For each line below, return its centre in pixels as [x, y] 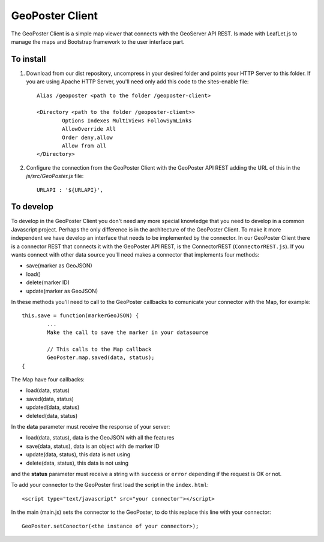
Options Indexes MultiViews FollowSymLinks [127, 121]
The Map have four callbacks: [48, 380]
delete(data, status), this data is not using [77, 463]
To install [28, 59]
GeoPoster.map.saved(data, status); [101, 358]
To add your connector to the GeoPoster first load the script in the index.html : [110, 485]
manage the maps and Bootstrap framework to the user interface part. [98, 41]
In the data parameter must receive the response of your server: [91, 427]
